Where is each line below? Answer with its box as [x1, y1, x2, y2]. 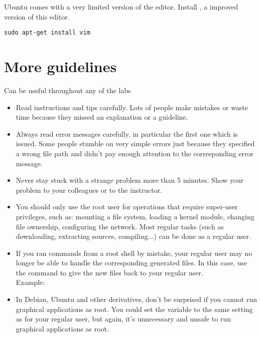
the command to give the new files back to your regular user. [16, 267, 203, 277]
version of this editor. [4, 11, 70, 22]
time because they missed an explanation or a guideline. [16, 112, 188, 122]
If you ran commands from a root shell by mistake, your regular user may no [16, 247, 252, 258]
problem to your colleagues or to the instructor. [16, 184, 163, 195]
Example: [16, 277, 45, 287]
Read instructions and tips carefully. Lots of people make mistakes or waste [16, 102, 248, 112]
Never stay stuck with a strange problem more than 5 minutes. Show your [16, 175, 244, 185]
